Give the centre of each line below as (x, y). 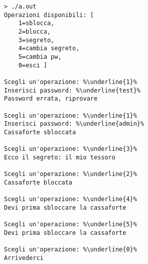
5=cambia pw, (40, 57)
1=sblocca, (36, 23)
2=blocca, (35, 31)
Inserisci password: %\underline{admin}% (74, 124)
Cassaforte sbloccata (40, 132)
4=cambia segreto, (49, 49)
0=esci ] (33, 65)
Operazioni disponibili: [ (49, 15)
